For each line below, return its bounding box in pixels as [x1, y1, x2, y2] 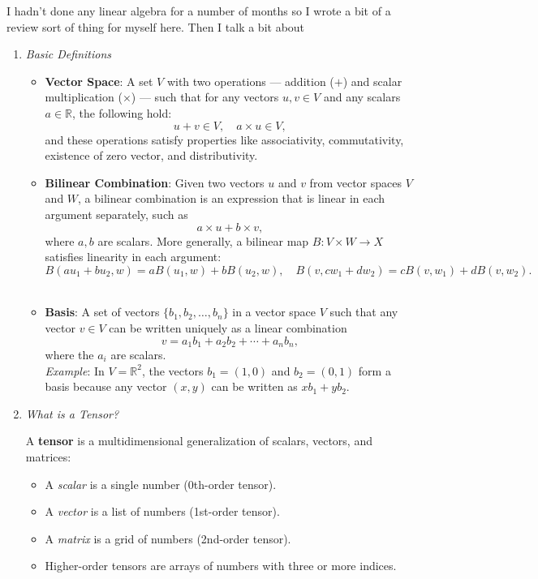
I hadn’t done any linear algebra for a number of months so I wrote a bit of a [6, 2, 391, 19]
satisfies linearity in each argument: [45, 248, 222, 265]
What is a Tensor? [25, 405, 119, 422]
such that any [329, 303, 398, 320]
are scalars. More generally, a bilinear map [97, 232, 309, 249]
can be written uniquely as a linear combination [109, 319, 347, 336]
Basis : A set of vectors [45, 303, 160, 320]
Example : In [45, 362, 105, 379]
